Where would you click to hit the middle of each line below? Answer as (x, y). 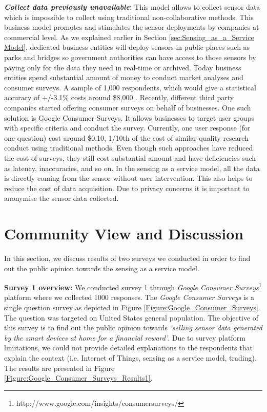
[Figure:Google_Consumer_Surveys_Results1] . (78, 378)
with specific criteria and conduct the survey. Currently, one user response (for (127, 128)
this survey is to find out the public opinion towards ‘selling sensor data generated (133, 327)
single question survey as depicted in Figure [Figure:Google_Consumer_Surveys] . (132, 307)
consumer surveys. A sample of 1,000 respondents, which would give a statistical (130, 87)
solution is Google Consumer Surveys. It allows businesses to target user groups (129, 117)
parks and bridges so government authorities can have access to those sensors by (130, 57)
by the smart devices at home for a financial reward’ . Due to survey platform (125, 337)
